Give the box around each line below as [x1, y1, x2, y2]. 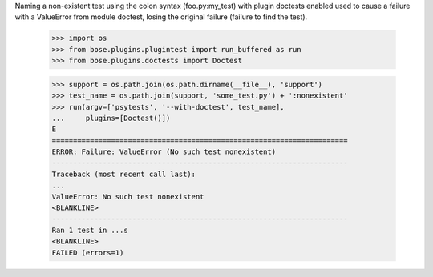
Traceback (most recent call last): [51, 169, 196, 179]
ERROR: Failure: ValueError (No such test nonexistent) [51, 147, 277, 156]
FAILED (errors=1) [51, 248, 124, 257]
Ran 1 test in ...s [51, 225, 128, 235]
